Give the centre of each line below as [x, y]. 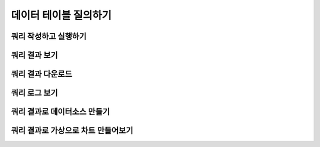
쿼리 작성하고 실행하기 [49, 36]
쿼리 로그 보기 [34, 93]
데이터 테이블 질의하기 [61, 15]
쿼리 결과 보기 [34, 55]
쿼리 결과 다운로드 [41, 74]
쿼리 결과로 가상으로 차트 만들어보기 [72, 131]
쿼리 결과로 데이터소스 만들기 [60, 112]
